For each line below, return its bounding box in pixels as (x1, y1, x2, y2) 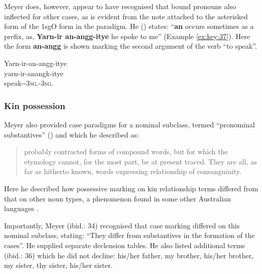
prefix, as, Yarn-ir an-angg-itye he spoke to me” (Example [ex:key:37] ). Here (4, 30, 250, 41)
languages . (4, 203, 39, 214)
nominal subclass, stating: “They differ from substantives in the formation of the (4, 230, 255, 241)
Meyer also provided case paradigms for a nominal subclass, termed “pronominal (4, 119, 255, 129)
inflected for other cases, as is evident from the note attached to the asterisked (4, 11, 248, 21)
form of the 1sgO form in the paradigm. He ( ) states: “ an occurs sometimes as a (4, 21, 254, 31)
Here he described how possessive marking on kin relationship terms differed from (4, 183, 258, 193)
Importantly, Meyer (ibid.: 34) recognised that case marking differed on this (4, 220, 240, 230)
